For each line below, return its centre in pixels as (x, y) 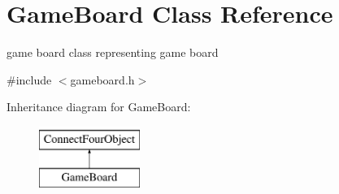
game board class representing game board (113, 52)
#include (29, 79)
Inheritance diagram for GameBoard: (99, 107)
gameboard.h (102, 79)
